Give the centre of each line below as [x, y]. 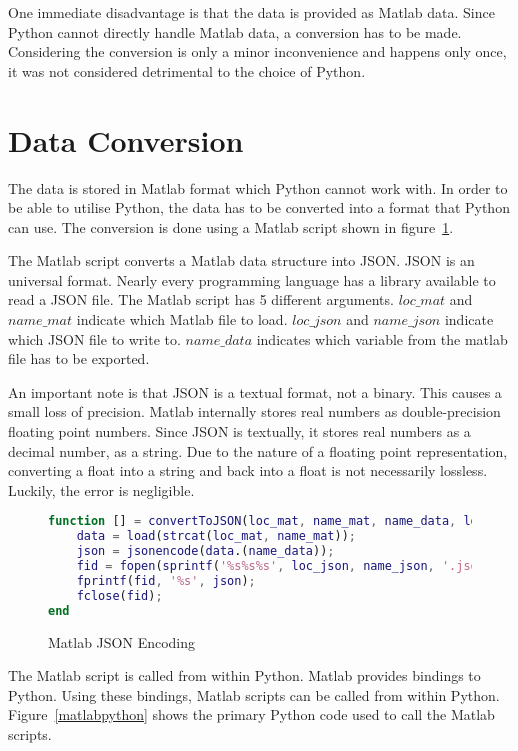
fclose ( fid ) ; [119, 595]
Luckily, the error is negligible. [101, 489]
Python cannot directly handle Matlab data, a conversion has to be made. [235, 31]
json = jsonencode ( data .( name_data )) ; [205, 551]
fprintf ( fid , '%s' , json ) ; [166, 580]
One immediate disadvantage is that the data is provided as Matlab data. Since [251, 12]
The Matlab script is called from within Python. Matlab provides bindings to [244, 675]
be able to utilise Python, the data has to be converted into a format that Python [259, 207]
